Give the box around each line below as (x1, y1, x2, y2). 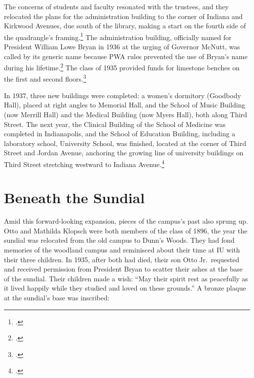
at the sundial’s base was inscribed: (4, 293, 109, 302)
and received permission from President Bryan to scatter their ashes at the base (4, 264, 243, 274)
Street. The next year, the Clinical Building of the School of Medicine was (4, 119, 226, 129)
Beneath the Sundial (4, 188, 145, 208)
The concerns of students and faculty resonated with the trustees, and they (4, 1, 229, 11)
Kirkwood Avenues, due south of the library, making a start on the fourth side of (4, 21, 246, 31)
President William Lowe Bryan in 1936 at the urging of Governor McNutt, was (4, 42, 240, 52)
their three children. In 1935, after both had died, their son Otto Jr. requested (4, 254, 239, 264)
